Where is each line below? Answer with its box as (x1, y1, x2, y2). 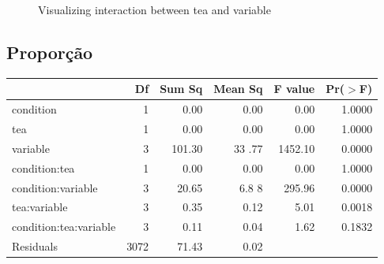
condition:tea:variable (12, 218, 116, 235)
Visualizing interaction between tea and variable (38, 2, 271, 17)
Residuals (12, 238, 58, 255)
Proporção (6, 39, 93, 64)
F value (273, 80, 315, 97)
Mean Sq (213, 80, 263, 97)
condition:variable (12, 179, 98, 195)
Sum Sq (160, 80, 203, 97)
